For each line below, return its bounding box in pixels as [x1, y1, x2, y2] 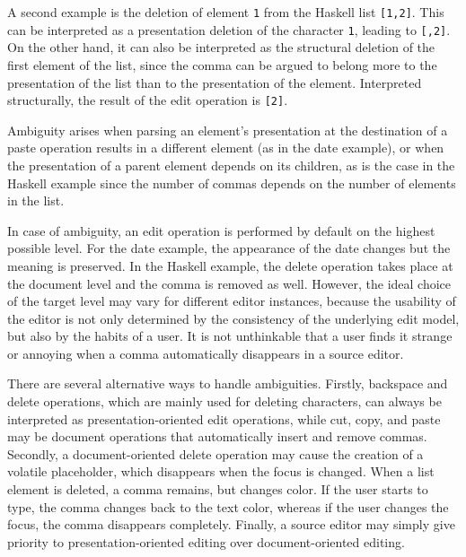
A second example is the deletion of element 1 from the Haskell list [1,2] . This [7, 3, 444, 21]
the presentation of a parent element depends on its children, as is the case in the [7, 155, 455, 174]
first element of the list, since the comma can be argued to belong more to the [7, 55, 437, 74]
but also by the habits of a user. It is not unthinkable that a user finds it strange [7, 326, 453, 345]
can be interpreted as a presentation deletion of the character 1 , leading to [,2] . [7, 20, 451, 39]
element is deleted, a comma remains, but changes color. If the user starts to [7, 480, 428, 499]
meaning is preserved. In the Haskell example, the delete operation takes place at [7, 256, 453, 274]
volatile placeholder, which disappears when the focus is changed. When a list [7, 462, 435, 481]
